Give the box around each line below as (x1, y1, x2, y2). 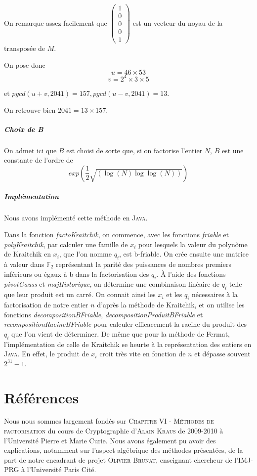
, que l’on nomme (59, 249, 112, 259)
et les (166, 289, 182, 300)
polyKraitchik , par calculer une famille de (4, 239, 128, 249)
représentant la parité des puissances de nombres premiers (55, 259, 231, 269)
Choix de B (4, 124, 43, 134)
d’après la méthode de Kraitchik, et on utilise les (97, 299, 245, 309)
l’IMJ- (234, 454, 253, 465)
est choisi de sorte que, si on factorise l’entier (66, 145, 203, 155)
